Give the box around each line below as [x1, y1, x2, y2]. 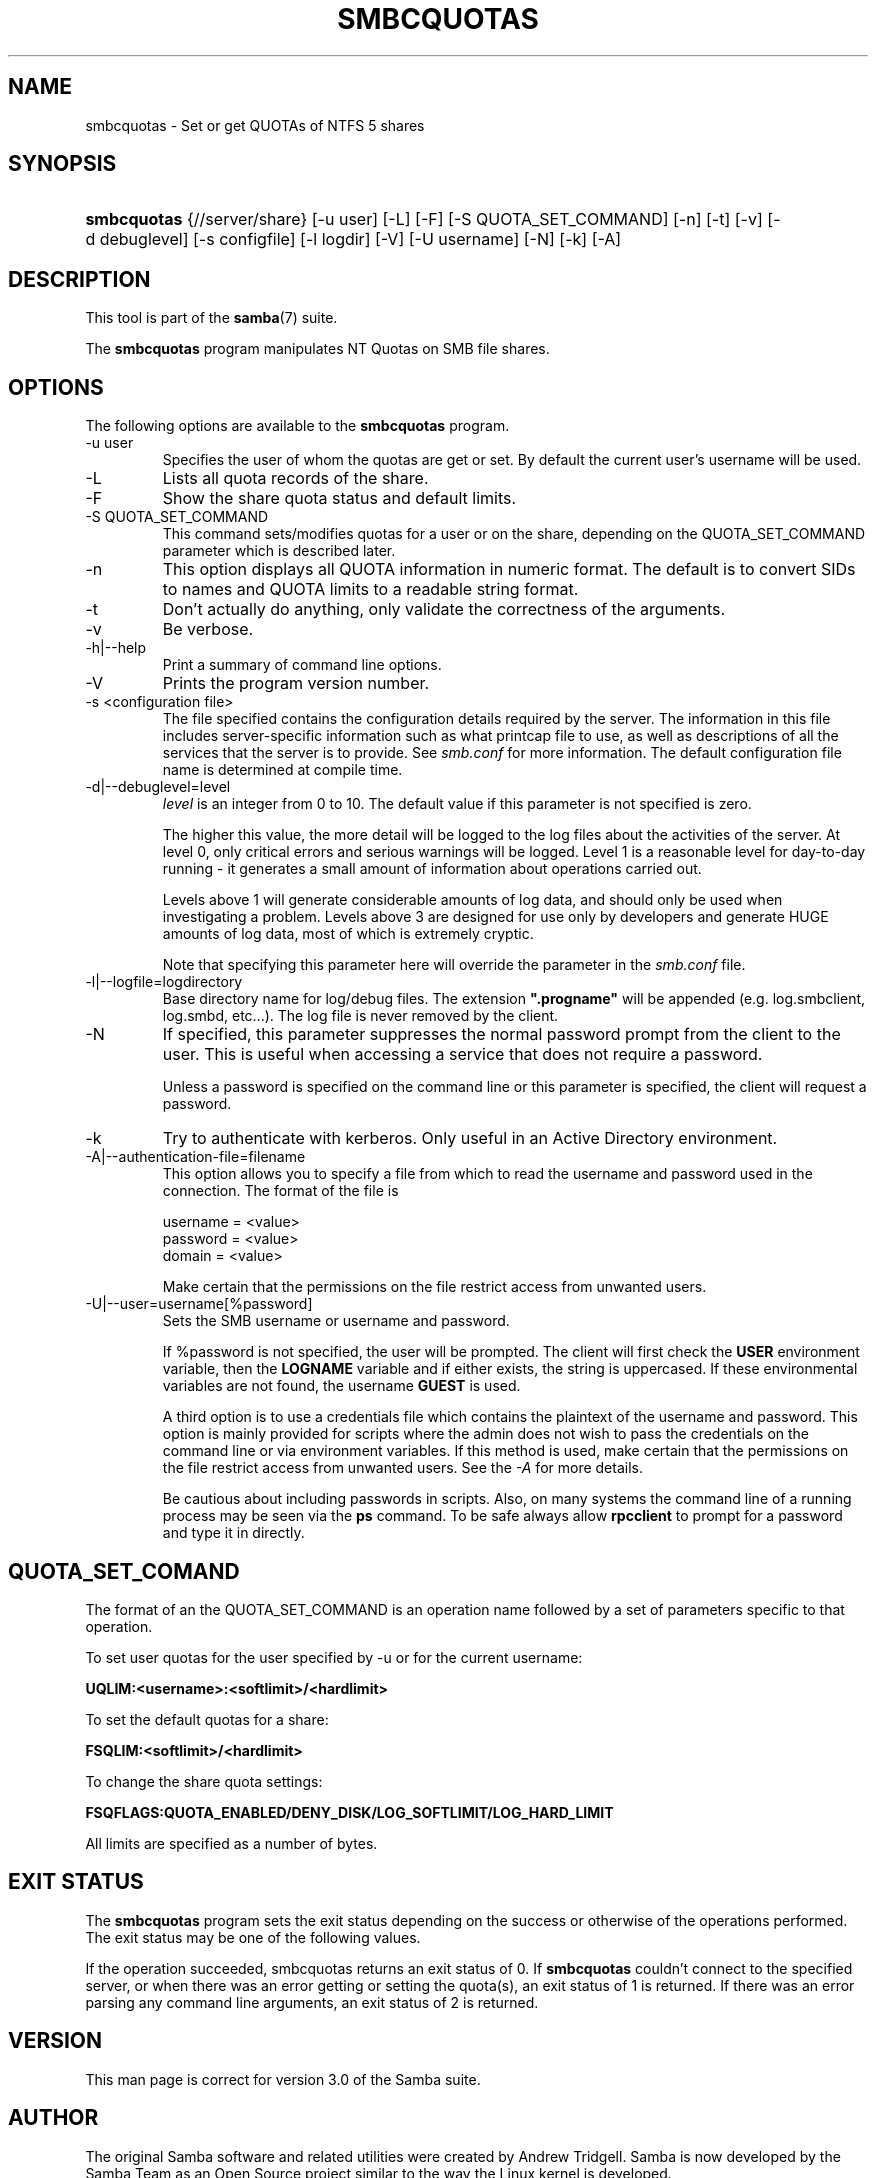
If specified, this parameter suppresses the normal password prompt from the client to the [162, 1024, 841, 1045]
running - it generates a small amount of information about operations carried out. [162, 860, 702, 878]
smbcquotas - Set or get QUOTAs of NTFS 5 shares [85, 116, 425, 134]
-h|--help [85, 639, 147, 657]
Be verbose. [162, 619, 254, 640]
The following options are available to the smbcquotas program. [85, 417, 510, 435]
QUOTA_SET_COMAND [8, 1558, 240, 1584]
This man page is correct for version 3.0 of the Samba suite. [85, 2070, 481, 2088]
